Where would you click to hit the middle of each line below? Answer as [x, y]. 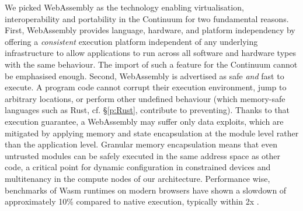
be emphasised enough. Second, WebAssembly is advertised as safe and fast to [144, 75]
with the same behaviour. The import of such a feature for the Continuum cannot [151, 64]
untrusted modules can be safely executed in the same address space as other [143, 155]
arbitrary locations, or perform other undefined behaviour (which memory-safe [145, 98]
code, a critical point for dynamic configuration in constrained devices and [138, 167]
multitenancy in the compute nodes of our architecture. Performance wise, [137, 178]
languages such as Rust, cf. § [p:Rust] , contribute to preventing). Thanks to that [147, 110]
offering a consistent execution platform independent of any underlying [131, 41]
